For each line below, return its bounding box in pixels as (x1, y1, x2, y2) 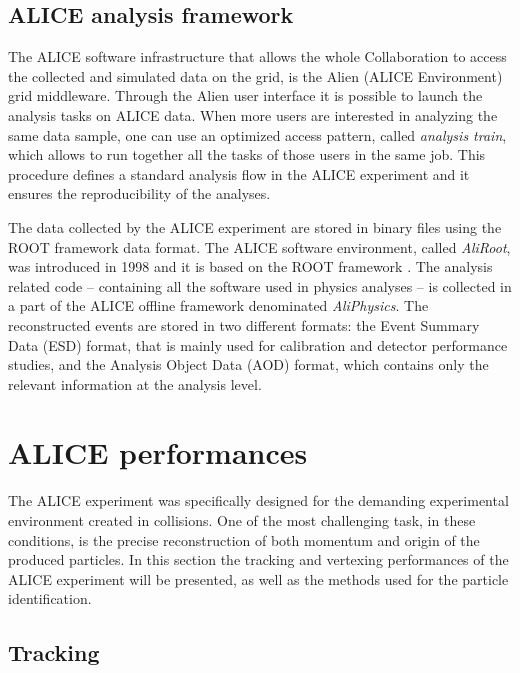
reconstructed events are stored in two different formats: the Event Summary (8, 314, 480, 335)
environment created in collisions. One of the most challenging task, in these (8, 510, 476, 531)
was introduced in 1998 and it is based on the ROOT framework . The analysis (8, 256, 493, 277)
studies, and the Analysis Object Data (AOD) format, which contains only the (8, 354, 489, 375)
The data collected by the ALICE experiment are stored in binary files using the (8, 216, 502, 237)
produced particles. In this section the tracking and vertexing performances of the (8, 549, 509, 570)
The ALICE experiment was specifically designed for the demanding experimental (8, 490, 509, 511)
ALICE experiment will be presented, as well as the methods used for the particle (8, 568, 509, 589)
